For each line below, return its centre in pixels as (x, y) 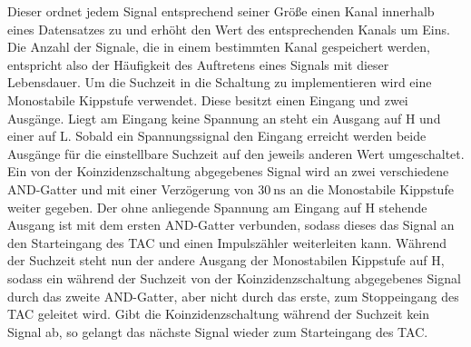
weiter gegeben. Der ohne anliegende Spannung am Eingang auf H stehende (217, 207)
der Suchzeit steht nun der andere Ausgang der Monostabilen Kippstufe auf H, (226, 260)
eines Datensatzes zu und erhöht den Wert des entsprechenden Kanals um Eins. (229, 29)
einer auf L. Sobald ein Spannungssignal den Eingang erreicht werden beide (217, 136)
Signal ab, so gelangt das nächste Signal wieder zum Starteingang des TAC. (218, 331)
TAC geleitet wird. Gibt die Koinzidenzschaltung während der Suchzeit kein (219, 314)
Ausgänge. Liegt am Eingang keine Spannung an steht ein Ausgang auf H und (224, 118)
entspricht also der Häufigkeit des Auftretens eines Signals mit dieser (198, 64)
